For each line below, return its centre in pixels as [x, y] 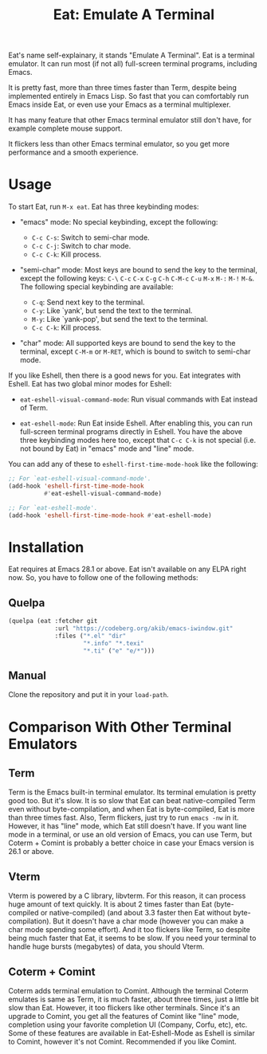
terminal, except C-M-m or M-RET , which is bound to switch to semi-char [135, 351]
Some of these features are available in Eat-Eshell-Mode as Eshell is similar [132, 1033]
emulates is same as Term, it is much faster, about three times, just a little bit [133, 999]
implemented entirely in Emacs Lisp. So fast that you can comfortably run [129, 96]
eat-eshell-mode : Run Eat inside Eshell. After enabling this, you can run [136, 423]
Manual [27, 676]
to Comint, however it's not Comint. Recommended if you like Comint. [122, 1042]
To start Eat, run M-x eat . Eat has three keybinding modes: [104, 207]
